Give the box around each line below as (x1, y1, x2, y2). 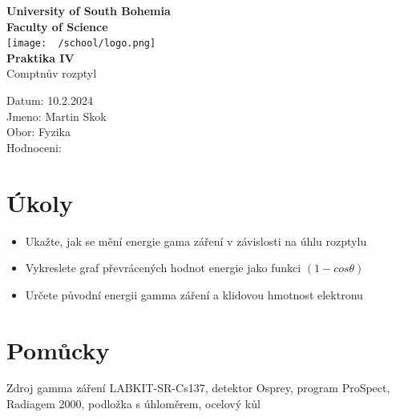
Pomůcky (6, 333, 110, 366)
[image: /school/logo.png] (6, 38, 156, 50)
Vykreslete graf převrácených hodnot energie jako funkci (25, 259, 301, 276)
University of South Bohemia (6, 2, 171, 18)
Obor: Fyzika (6, 123, 71, 140)
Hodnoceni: (6, 138, 62, 155)
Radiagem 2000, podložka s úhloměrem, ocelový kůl (6, 395, 261, 412)
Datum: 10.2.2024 (6, 92, 93, 109)
